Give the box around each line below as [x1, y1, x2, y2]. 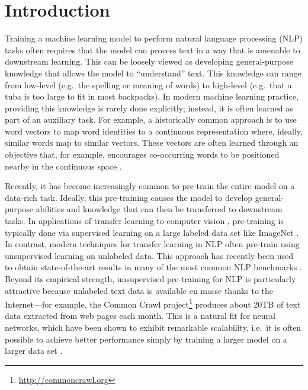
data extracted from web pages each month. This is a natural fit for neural [5, 309, 275, 322]
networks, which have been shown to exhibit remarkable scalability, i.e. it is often [5, 321, 301, 334]
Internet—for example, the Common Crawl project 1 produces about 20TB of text [5, 296, 301, 310]
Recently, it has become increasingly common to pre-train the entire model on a [5, 180, 295, 192]
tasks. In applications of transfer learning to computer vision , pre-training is [5, 215, 284, 227]
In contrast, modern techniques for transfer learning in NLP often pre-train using [5, 238, 300, 250]
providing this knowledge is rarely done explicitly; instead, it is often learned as [5, 101, 293, 114]
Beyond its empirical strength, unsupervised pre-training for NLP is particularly [5, 273, 296, 284]
